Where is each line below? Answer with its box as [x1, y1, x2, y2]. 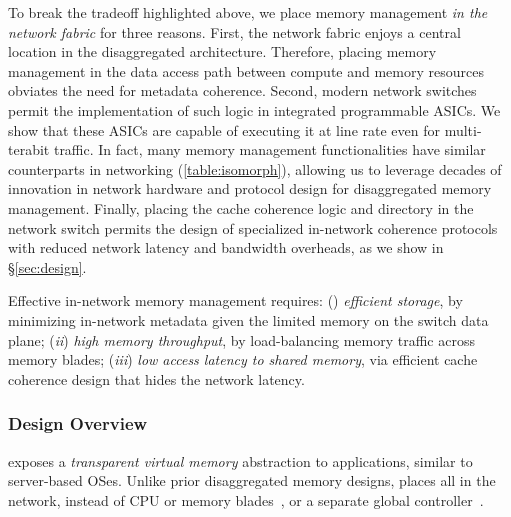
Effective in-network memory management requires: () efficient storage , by [8, 290, 463, 311]
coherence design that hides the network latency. [8, 368, 305, 389]
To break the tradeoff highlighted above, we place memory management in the [8, 2, 488, 22]
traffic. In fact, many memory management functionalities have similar [53, 139, 486, 160]
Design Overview [8, 411, 148, 436]
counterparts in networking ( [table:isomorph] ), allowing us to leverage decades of [8, 158, 502, 179]
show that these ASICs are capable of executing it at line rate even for [8, 119, 440, 140]
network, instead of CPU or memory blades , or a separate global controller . [8, 489, 484, 510]
